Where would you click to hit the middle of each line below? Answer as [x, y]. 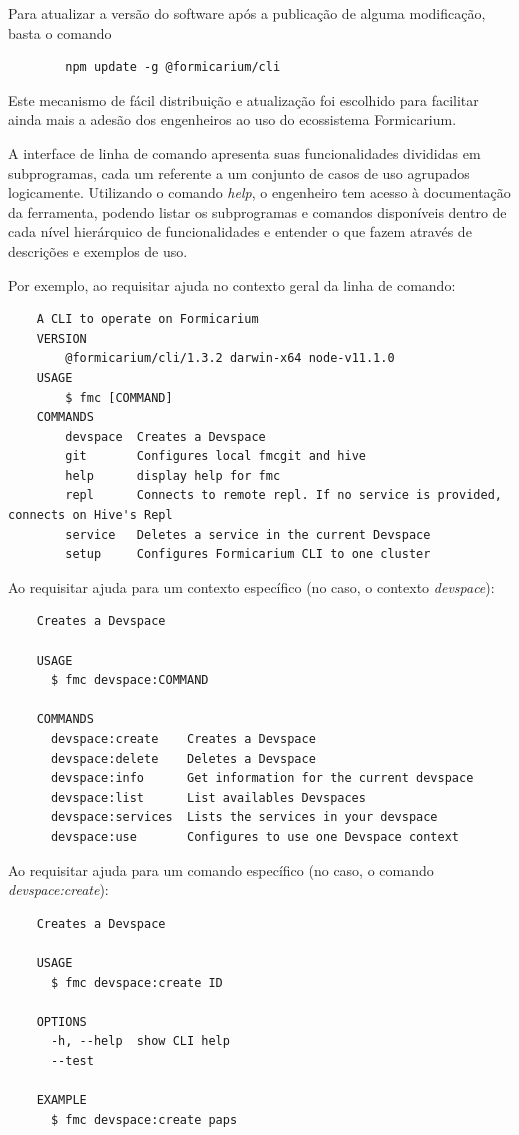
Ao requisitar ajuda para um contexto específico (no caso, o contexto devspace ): [251, 586]
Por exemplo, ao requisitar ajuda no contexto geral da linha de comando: [232, 284]
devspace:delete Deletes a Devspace [183, 758]
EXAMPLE [61, 1100]
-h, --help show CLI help [140, 1041]
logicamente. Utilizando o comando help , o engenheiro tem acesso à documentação [259, 192]
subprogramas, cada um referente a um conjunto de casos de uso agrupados [239, 172]
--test [72, 1060]
